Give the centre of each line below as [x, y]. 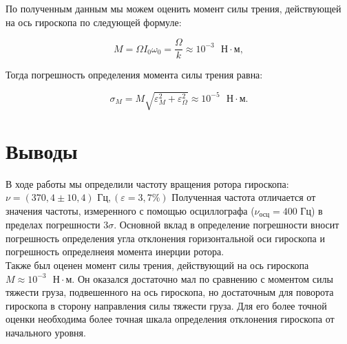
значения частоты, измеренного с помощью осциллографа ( [130, 210]
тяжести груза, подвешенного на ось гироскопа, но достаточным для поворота [170, 292]
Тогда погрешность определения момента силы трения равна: [134, 75]
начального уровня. [46, 332]
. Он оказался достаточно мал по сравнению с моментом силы [202, 278]
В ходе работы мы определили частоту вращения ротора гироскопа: [147, 183]
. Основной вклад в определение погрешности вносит [227, 225]
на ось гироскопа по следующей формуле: [94, 22]
